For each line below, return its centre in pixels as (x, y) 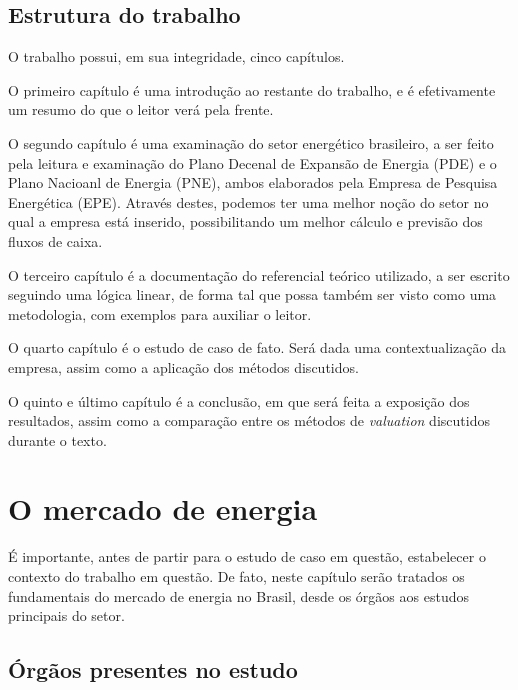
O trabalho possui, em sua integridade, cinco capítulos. (176, 56)
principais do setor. (66, 615)
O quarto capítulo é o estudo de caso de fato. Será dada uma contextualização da (257, 347)
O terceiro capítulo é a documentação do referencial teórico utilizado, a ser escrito (259, 274)
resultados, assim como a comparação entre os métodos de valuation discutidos (249, 420)
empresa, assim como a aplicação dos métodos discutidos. (183, 366)
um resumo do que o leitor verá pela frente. (141, 109)
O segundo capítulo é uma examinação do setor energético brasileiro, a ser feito (251, 142)
